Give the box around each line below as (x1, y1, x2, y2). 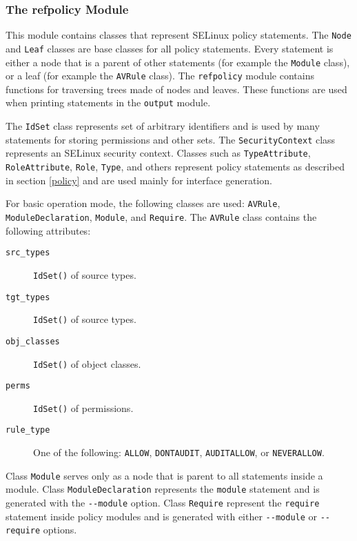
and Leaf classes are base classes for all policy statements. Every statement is (6, 41, 334, 55)
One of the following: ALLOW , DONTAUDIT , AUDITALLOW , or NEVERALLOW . (33, 445, 325, 460)
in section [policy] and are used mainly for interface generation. (6, 173, 272, 187)
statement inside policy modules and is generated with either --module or (6, 509, 318, 523)
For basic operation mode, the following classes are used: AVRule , (6, 196, 280, 210)
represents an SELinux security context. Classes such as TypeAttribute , (6, 146, 311, 160)
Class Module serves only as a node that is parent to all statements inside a (6, 468, 323, 482)
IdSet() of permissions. (33, 400, 134, 415)
